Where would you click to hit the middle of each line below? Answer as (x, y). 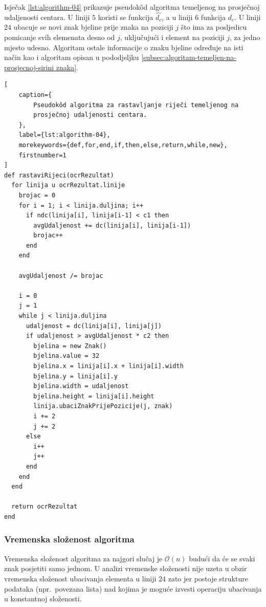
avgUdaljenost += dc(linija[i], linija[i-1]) (112, 225)
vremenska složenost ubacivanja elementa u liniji (80, 578)
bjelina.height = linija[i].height (94, 396)
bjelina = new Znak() (70, 346)
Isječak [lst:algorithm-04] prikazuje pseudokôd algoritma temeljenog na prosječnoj (132, 7)
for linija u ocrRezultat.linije (68, 185)
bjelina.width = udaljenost (81, 386)
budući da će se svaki (222, 558)
